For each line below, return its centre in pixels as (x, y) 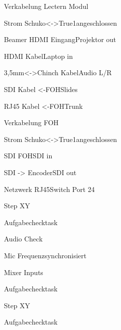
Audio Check (23, 239)
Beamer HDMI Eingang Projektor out (60, 39)
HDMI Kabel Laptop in (39, 56)
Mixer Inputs (24, 272)
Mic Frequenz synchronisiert (45, 255)
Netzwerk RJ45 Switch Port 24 (49, 189)
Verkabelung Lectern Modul (46, 6)
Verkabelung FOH (31, 122)
